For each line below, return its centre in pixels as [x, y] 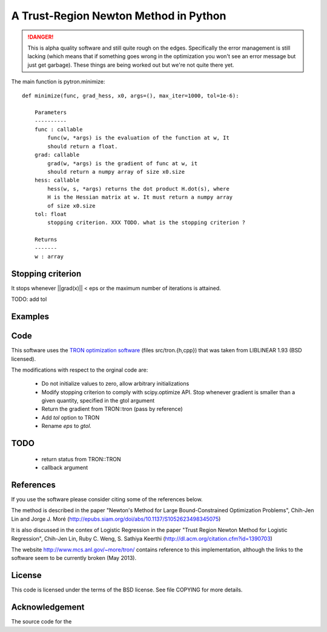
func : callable [58, 130]
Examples [30, 317]
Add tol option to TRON [71, 417]
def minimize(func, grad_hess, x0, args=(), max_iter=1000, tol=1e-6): [130, 96]
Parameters [51, 113]
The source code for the [41, 622]
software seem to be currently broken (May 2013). [74, 558]
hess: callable [57, 180]
